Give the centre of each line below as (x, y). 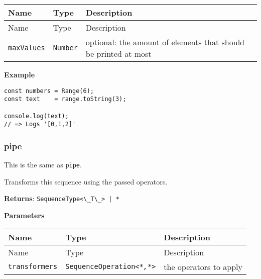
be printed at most (118, 54)
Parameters (24, 215)
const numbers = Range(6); (49, 91)
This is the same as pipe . (43, 165)
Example (20, 74)
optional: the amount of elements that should (165, 42)
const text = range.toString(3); (65, 99)
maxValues (27, 48)
